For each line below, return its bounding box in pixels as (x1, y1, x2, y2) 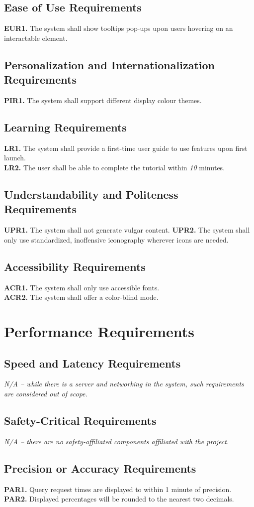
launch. (4, 152, 26, 163)
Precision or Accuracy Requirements (4, 460, 196, 476)
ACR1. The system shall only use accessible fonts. (4, 282, 160, 292)
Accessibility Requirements (4, 258, 146, 274)
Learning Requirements (4, 119, 127, 134)
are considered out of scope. (4, 388, 87, 398)
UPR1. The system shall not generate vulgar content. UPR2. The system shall (4, 225, 250, 235)
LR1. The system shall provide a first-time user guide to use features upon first (4, 142, 248, 153)
